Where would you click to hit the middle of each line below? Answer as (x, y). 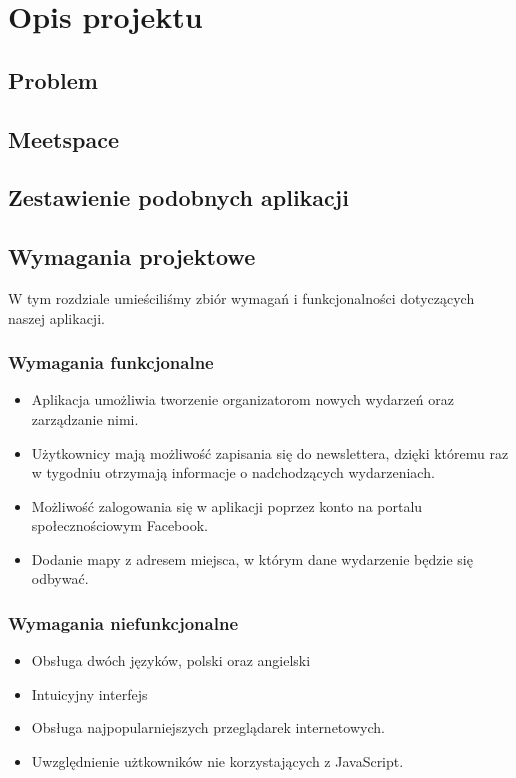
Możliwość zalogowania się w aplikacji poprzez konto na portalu (227, 505)
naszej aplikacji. (56, 317)
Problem (53, 79)
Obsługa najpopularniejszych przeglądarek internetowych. (208, 727)
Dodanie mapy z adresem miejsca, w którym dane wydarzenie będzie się (252, 558)
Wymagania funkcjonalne (111, 362)
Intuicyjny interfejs (89, 693)
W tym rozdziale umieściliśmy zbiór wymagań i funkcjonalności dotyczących (241, 297)
